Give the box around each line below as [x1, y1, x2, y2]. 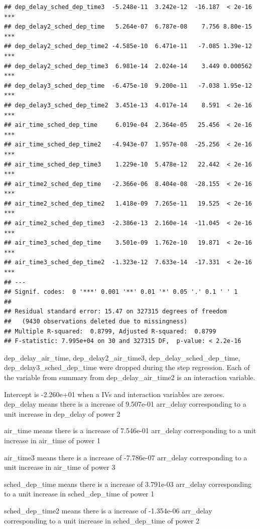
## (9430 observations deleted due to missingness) [4, 318, 188, 325]
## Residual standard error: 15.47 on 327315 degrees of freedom [4, 308, 227, 315]
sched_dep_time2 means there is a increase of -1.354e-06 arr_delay [4, 505, 212, 515]
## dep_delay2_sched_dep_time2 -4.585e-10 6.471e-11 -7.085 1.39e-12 [4, 43, 252, 50]
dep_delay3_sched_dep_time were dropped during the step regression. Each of [4, 362, 250, 373]
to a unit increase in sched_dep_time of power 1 [4, 488, 155, 499]
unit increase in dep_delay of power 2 [4, 408, 120, 419]
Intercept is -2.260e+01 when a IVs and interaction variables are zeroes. [4, 389, 225, 399]
